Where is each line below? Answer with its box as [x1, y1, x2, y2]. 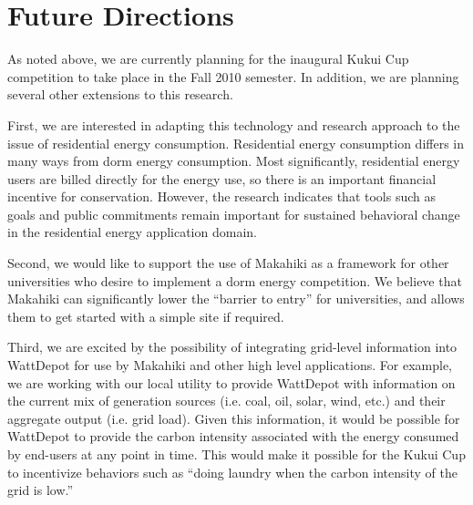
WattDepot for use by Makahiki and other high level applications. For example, [7, 356, 452, 375]
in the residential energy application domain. [7, 222, 257, 242]
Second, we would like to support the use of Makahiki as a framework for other [7, 253, 449, 273]
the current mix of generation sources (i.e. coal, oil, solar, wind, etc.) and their [7, 391, 446, 410]
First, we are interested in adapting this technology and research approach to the [7, 115, 460, 134]
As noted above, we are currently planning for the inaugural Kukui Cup [7, 49, 409, 68]
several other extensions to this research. [7, 85, 233, 104]
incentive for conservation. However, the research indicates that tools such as [7, 187, 436, 206]
